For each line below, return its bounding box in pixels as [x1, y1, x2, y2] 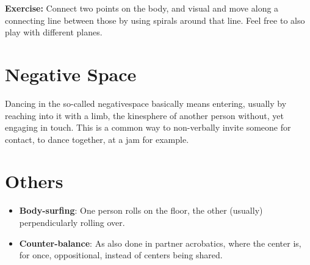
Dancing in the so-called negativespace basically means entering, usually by [5, 96, 287, 109]
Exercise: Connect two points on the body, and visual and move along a [5, 2, 279, 14]
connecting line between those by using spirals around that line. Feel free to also [5, 13, 305, 26]
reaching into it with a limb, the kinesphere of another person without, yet [5, 109, 284, 122]
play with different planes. [5, 26, 103, 38]
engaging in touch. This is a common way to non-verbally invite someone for [5, 121, 291, 134]
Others [5, 169, 63, 194]
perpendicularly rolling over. [19, 216, 125, 228]
